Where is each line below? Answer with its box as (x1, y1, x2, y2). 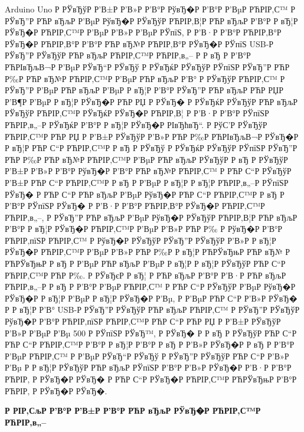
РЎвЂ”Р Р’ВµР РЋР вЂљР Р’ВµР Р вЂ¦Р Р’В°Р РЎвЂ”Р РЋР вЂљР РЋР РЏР (5, 84, 283, 96)
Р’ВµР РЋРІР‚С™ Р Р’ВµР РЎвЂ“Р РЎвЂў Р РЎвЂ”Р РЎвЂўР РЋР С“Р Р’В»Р (5, 349, 289, 362)
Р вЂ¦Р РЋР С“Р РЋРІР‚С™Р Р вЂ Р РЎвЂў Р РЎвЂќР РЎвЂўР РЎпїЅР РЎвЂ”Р (5, 142, 298, 154)
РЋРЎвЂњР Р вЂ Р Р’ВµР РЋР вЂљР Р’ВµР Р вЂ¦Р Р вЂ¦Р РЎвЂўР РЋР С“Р (5, 257, 286, 270)
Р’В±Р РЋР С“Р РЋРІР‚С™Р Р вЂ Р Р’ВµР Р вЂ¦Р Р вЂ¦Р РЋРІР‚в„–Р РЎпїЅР (5, 176, 289, 188)
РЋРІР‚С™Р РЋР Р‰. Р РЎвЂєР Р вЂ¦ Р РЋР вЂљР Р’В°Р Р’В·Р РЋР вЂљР (5, 269, 286, 281)
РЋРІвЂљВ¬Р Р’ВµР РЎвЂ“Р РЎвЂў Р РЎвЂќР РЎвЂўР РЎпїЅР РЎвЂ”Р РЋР (5, 60, 290, 73)
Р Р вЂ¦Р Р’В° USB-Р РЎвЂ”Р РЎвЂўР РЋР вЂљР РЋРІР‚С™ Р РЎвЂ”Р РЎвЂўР (5, 303, 300, 316)
